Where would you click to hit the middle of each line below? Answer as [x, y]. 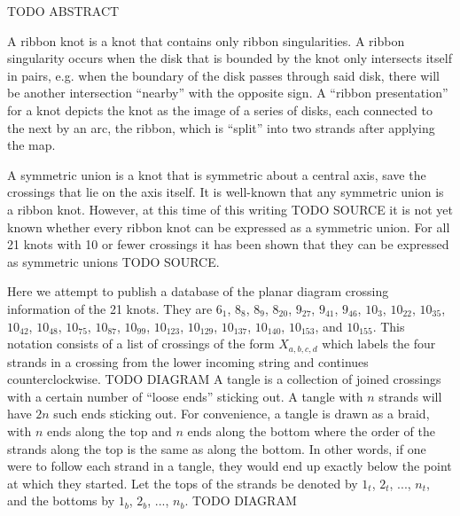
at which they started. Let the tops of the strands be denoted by [183, 483]
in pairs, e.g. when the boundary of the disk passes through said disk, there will [224, 75]
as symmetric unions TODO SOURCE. [113, 261]
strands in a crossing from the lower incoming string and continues [188, 361]
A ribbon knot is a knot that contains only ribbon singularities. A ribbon [206, 40]
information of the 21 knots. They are [110, 308]
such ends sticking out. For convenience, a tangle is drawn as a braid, [242, 414]
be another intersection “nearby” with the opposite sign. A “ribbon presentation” [228, 93]
